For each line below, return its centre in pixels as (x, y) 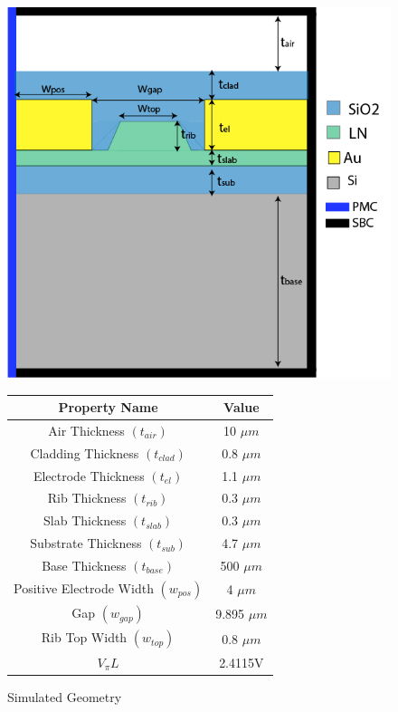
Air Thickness (86, 430)
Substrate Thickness (86, 543)
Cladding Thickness (85, 452)
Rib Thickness (87, 498)
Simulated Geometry (65, 696)
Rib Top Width (84, 637)
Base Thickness (84, 565)
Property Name (108, 407)
